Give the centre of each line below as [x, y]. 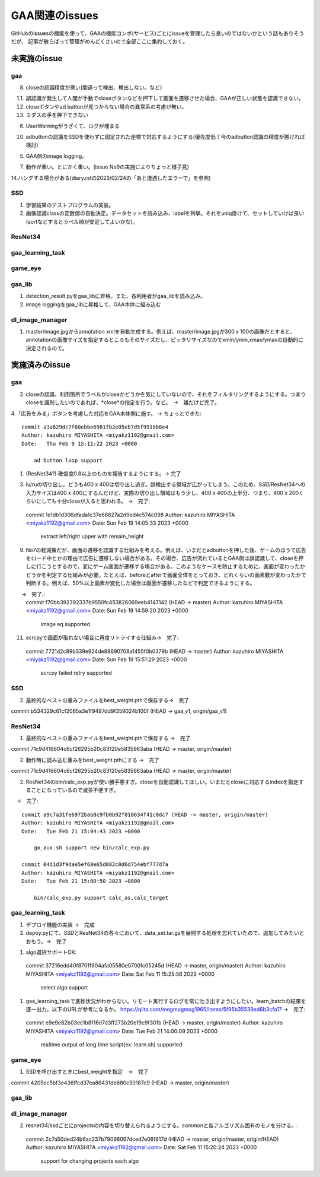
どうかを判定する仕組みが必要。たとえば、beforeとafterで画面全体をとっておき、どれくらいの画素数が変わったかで [166, 575]
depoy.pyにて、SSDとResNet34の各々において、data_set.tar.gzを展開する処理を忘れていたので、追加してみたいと [165, 933]
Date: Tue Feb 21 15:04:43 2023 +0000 [81, 831]
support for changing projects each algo [90, 1161]
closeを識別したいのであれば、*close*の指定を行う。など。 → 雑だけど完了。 [123, 402]
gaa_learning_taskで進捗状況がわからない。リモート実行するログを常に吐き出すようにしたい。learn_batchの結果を [166, 1001]
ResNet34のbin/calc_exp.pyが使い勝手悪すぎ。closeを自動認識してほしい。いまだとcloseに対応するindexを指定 [162, 782]
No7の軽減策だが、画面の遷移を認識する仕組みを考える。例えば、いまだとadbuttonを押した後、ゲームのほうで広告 [166, 550]
